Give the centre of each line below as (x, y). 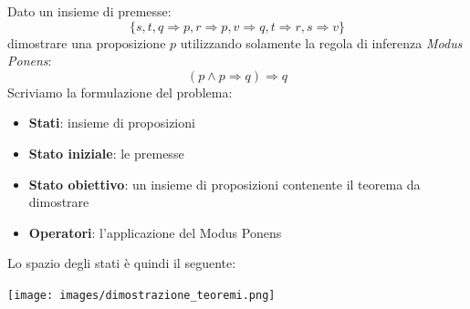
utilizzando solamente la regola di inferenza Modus (321, 42)
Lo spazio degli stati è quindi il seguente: (122, 263)
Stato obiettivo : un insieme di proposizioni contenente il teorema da (225, 184)
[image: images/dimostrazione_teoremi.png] (141, 295)
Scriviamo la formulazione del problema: (120, 92)
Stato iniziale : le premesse (106, 153)
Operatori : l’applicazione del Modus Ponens (155, 232)
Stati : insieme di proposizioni (112, 123)
